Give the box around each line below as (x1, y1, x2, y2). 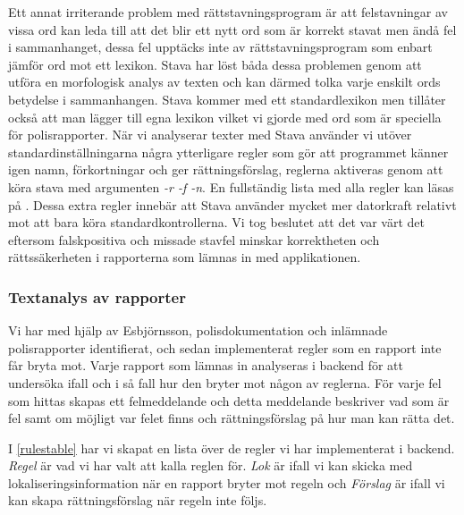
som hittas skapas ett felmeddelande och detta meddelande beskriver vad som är (8, 391, 450, 409)
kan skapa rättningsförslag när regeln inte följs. (8, 491, 267, 510)
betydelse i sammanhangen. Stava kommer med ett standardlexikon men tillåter (8, 89, 446, 108)
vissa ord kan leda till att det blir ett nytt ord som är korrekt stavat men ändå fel (8, 20, 457, 38)
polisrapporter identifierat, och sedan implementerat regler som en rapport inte (8, 338, 442, 357)
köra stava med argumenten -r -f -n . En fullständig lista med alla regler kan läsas (8, 177, 454, 196)
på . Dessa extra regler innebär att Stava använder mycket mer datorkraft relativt (8, 195, 457, 214)
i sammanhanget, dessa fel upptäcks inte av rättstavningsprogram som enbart (8, 38, 433, 56)
